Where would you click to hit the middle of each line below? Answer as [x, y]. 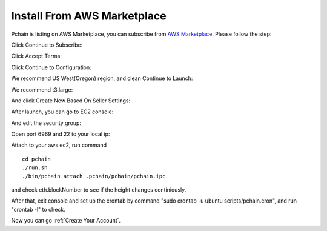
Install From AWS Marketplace [89, 16]
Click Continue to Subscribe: [47, 45]
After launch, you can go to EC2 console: [62, 112]
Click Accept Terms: [36, 56]
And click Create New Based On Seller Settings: [71, 101]
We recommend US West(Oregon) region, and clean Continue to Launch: [102, 78]
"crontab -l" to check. [38, 209]
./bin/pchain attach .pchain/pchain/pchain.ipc [94, 176]
